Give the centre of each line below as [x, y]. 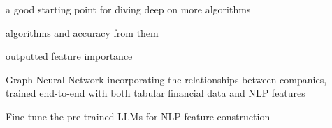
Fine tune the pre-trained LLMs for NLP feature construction [138, 116]
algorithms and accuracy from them [82, 32]
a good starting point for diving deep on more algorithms [128, 9]
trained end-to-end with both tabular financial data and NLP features [156, 93]
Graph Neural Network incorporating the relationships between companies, [166, 79]
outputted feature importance [69, 56]
